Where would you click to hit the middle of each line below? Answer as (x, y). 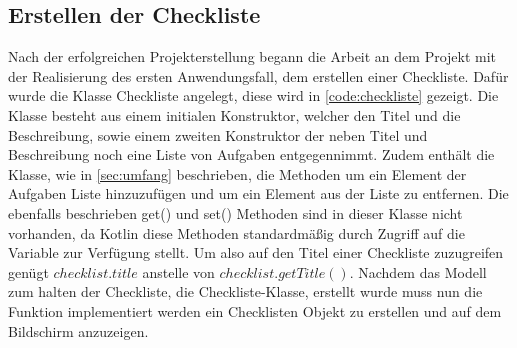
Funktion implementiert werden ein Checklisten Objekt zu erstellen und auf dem (255, 310)
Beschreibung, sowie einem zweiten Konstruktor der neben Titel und (218, 134)
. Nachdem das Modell (418, 271)
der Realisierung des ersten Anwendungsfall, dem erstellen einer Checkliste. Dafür (258, 75)
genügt (28, 271)
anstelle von (178, 271)
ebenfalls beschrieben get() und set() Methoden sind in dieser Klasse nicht (235, 212)
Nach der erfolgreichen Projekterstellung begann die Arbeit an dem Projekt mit (252, 56)
